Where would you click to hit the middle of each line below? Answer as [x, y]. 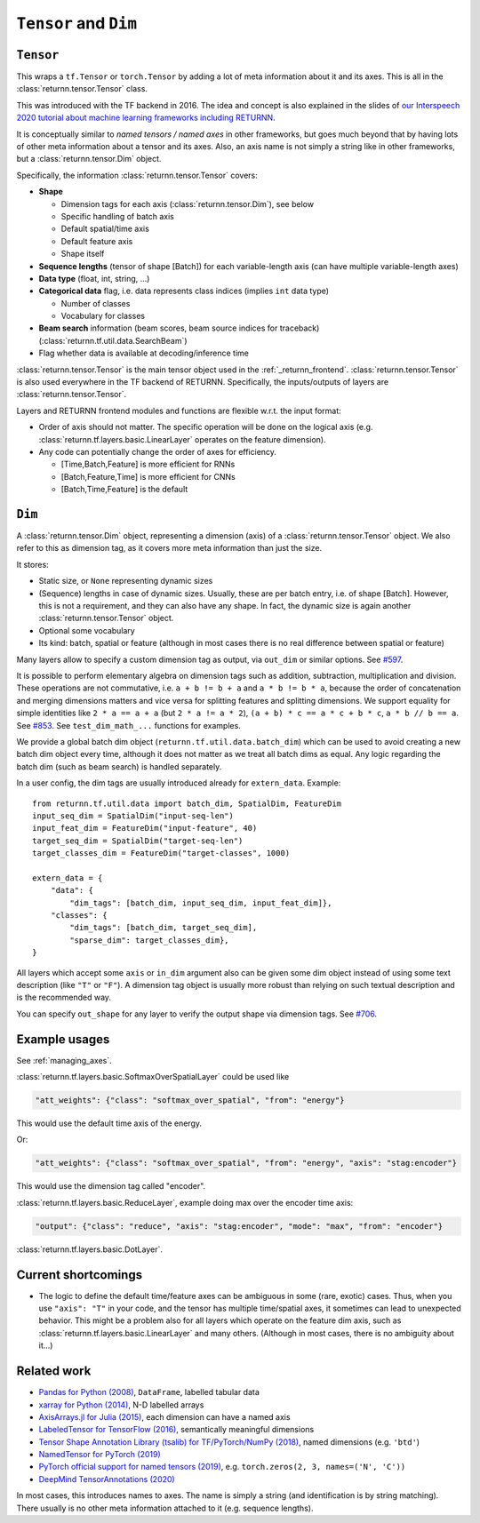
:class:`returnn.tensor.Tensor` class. [82, 89]
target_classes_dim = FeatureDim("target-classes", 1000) [161, 853]
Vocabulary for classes [103, 316]
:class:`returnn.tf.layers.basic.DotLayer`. [90, 1249]
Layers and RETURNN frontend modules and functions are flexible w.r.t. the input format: [179, 411]
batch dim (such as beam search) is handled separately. [119, 766]
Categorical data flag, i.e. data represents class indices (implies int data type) [184, 291]
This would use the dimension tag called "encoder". [111, 1186]
